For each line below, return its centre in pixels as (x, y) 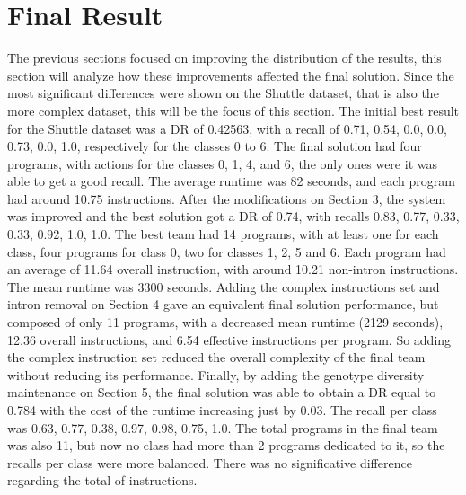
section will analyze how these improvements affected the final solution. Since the (231, 75)
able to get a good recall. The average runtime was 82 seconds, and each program (231, 181)
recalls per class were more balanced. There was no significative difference (210, 462)
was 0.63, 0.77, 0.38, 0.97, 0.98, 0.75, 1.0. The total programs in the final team (223, 427)
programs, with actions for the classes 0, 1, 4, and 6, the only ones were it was (222, 163)
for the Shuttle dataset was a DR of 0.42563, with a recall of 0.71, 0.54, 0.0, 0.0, (227, 128)
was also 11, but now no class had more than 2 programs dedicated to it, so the (226, 445)
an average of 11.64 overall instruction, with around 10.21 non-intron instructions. (233, 269)
